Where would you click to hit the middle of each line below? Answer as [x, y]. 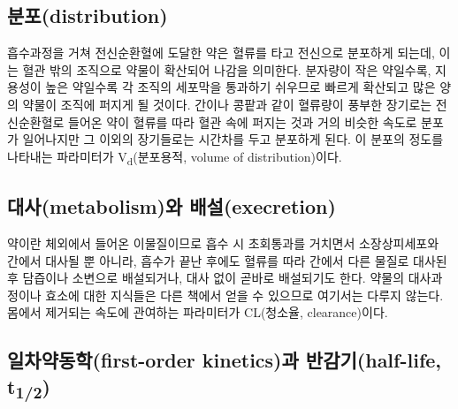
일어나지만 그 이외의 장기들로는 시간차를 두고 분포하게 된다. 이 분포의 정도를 [233, 139]
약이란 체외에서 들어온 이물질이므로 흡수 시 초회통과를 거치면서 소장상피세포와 [223, 243]
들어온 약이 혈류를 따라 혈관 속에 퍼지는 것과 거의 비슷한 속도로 [243, 121]
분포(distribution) [88, 15]
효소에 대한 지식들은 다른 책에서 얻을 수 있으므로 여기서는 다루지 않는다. [244, 295]
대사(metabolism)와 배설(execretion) [172, 206]
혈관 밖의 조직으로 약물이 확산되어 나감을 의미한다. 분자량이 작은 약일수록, [227, 69]
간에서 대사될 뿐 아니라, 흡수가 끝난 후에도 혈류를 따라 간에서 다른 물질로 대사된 [227, 260]
